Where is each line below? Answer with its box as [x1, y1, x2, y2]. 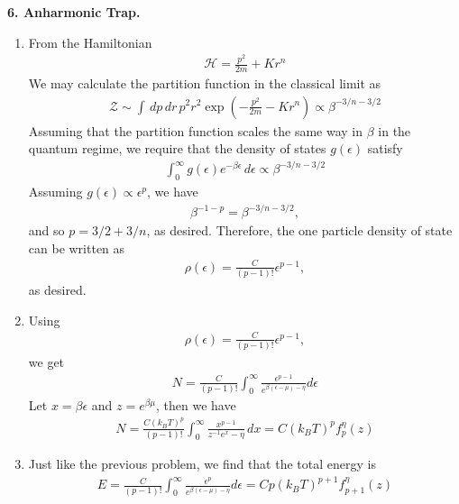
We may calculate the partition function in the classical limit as [28, 73, 381, 92]
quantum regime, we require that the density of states [28, 139, 326, 158]
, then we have [156, 396, 236, 415]
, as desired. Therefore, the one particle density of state [146, 221, 453, 240]
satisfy [367, 139, 403, 158]
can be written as [28, 238, 125, 257]
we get [28, 353, 65, 371]
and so [28, 221, 65, 240]
